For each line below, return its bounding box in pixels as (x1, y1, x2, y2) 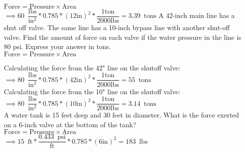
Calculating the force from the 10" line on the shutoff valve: (4, 86, 181, 96)
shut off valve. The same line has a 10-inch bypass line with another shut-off (4, 22, 230, 33)
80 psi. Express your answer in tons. (4, 41, 111, 51)
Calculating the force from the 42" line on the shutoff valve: (4, 62, 181, 72)
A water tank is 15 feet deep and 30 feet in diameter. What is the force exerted (4, 110, 239, 120)
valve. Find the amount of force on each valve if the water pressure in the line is (4, 32, 242, 42)
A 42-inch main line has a (158, 10, 235, 20)
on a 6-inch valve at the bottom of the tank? (4, 119, 136, 129)
